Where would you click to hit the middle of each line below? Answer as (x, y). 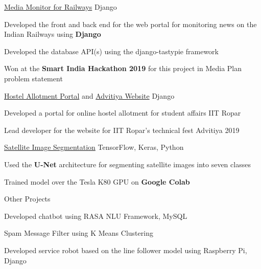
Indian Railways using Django (53, 34)
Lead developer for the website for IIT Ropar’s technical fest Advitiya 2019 (122, 130)
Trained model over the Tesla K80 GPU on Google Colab (97, 181)
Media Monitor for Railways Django (61, 7)
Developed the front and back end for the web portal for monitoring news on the (130, 24)
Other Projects (27, 199)
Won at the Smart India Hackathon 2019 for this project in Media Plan (123, 68)
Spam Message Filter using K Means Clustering (79, 233)
